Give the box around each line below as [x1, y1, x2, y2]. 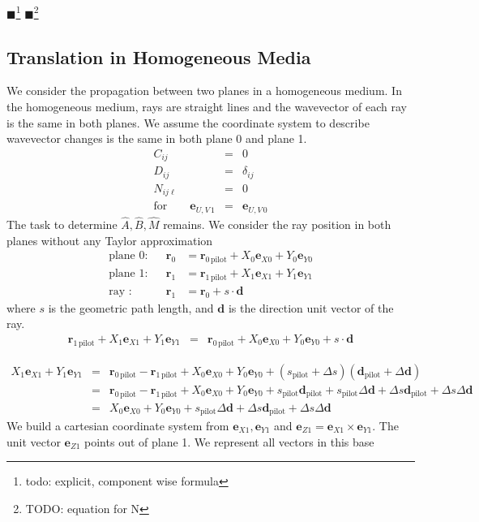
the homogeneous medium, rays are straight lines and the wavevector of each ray [6, 98, 407, 115]
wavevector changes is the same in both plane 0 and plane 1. [6, 130, 307, 147]
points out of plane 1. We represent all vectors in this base [84, 433, 374, 450]
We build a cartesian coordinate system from [6, 417, 229, 434]
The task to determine [6, 215, 118, 232]
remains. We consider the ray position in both [163, 215, 391, 232]
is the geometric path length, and [48, 299, 214, 316]
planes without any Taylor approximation [6, 231, 213, 248]
